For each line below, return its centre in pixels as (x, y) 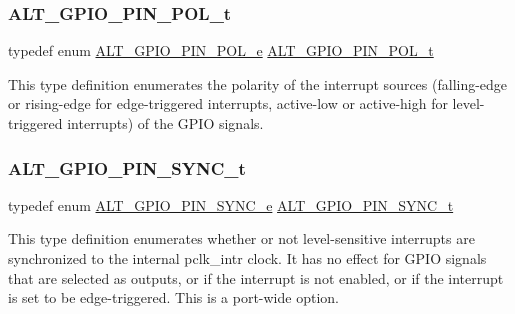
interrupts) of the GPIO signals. (165, 123)
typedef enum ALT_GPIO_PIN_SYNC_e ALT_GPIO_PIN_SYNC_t (231, 204)
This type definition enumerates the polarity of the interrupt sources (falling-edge (258, 83)
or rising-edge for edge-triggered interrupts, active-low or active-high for (228, 103)
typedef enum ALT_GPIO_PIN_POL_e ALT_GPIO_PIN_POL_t (221, 50)
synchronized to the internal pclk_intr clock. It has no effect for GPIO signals (247, 258)
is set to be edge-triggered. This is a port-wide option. (173, 297)
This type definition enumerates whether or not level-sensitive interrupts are (241, 238)
